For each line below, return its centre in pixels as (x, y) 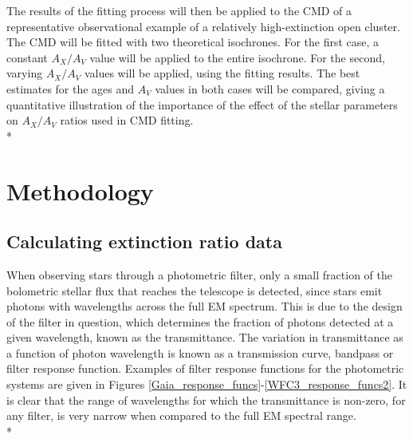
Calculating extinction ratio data (144, 241)
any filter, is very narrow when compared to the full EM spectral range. (181, 415)
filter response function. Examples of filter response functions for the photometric (205, 368)
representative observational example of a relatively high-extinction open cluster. (203, 26)
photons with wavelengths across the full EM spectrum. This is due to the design (205, 306)
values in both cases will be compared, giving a (270, 88)
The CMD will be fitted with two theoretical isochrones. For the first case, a (193, 42)
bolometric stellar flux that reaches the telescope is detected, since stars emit (195, 290)
